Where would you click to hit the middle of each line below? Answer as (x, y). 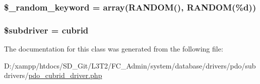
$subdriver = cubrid (46, 30)
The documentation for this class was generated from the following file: (114, 49)
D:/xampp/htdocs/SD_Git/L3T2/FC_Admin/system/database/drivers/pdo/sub (130, 65)
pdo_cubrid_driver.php (65, 75)
